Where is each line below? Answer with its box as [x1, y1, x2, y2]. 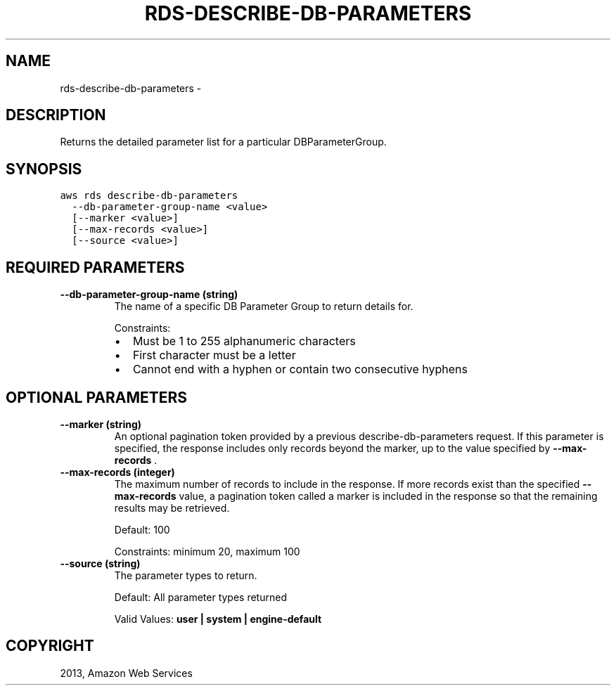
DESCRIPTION [6, 106, 106, 124]
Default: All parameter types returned [114, 590, 287, 603]
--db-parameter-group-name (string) [60, 288, 238, 301]
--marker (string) [60, 418, 142, 430]
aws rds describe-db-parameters [60, 190, 238, 202]
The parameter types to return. [114, 569, 257, 581]
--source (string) [60, 557, 141, 569]
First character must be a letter [132, 348, 296, 363]
